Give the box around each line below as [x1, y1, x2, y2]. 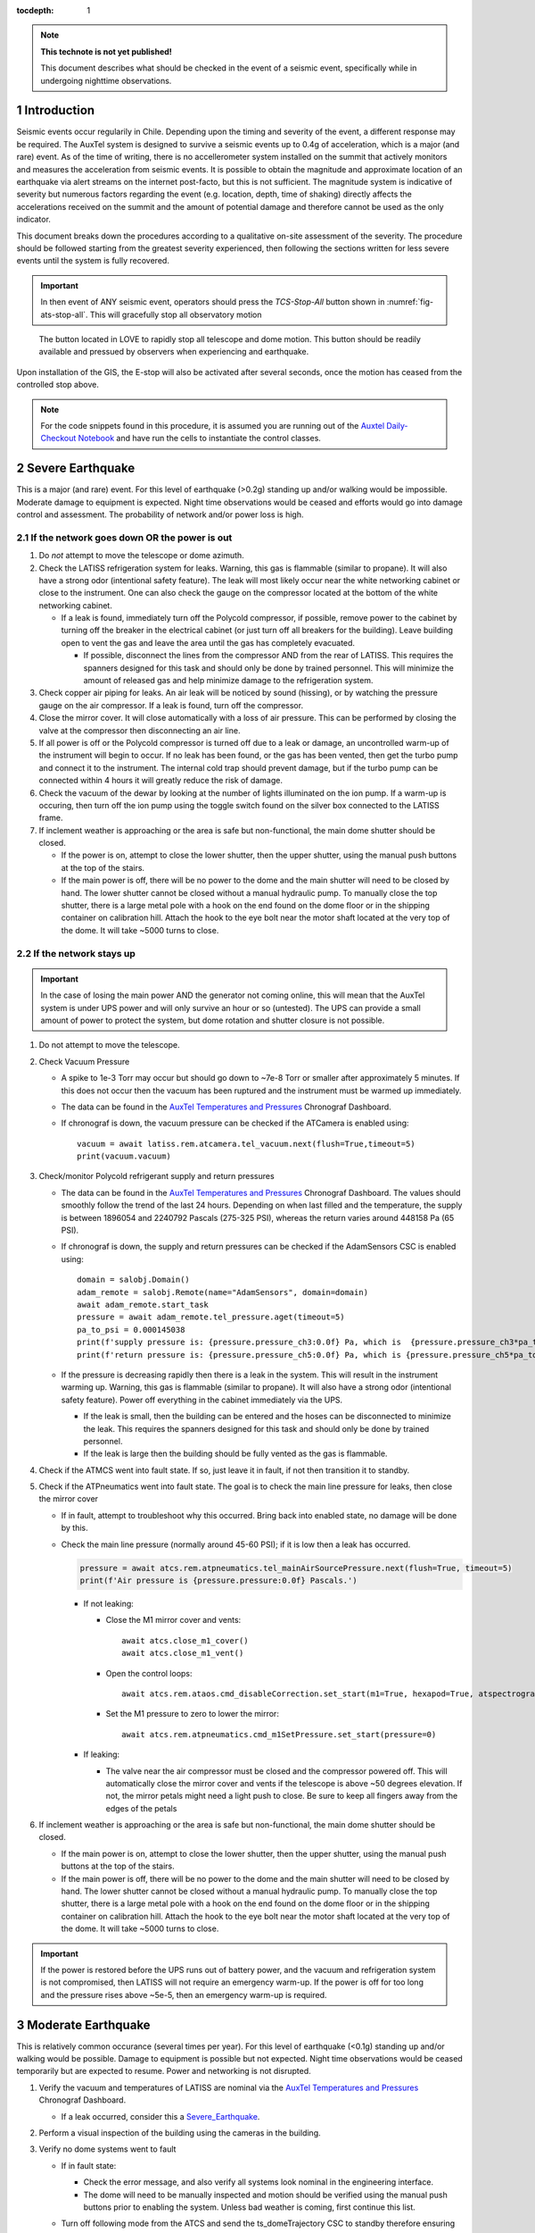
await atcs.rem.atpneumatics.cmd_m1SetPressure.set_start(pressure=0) [121, 1729, 437, 1739]
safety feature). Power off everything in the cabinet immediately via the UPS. [61, 1394, 343, 1405]
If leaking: [83, 1749, 120, 1760]
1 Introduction [16, 103, 95, 118]
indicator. [16, 214, 51, 225]
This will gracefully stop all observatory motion [89, 309, 262, 320]
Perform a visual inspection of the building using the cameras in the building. [38, 2128, 321, 2138]
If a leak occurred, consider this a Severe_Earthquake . [61, 2111, 260, 2121]
